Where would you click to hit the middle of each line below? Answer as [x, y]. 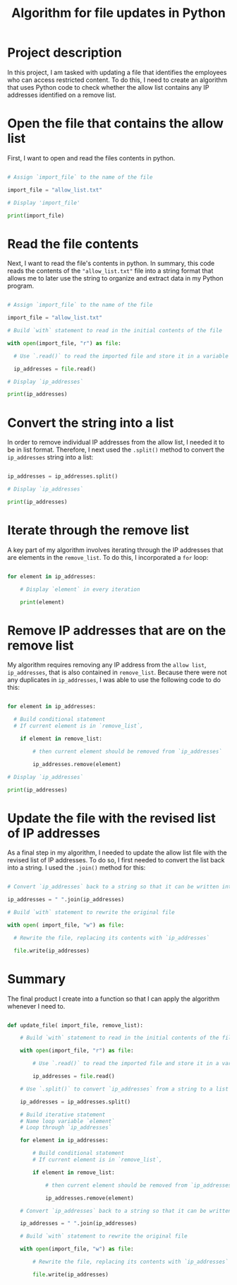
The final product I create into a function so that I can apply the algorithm [114, 999]
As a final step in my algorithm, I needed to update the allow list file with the [117, 852]
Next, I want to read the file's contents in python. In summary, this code [111, 264]
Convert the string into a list [91, 423]
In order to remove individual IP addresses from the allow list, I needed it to [116, 442]
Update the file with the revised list [112, 818]
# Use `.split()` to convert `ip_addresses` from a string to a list [124, 1089]
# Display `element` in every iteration [80, 589]
